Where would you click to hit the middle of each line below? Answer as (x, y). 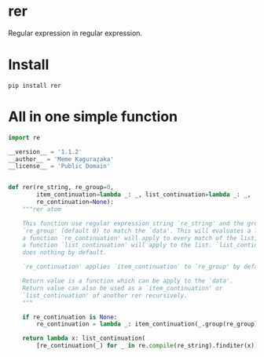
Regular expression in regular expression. (75, 33)
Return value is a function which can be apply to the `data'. (128, 281)
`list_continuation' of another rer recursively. (105, 295)
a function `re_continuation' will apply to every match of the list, (140, 238)
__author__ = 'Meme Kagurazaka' (61, 159)
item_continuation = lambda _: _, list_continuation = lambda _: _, (144, 195)
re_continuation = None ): (75, 202)
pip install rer (35, 86)
